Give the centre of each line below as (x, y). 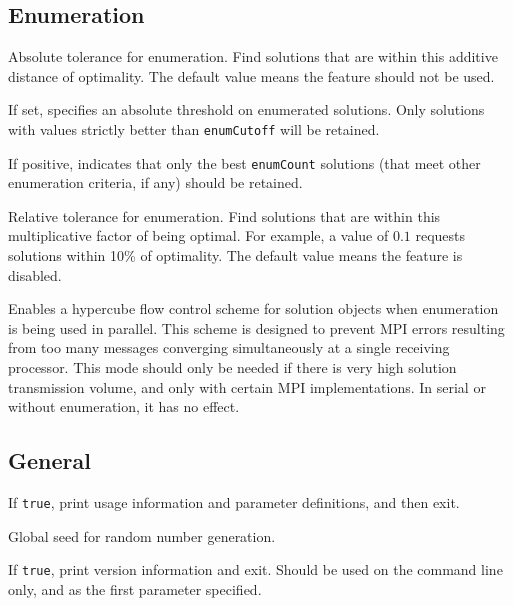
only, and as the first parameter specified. (135, 588)
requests (440, 235)
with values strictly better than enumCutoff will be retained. (194, 128)
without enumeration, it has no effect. (124, 406)
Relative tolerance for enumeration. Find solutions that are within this (224, 215)
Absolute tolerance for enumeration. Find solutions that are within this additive (253, 56)
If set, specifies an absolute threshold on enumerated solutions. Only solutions (246, 109)
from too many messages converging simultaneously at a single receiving (229, 347)
